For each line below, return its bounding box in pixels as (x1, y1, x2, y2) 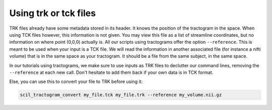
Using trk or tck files (9, 8, 96, 19)
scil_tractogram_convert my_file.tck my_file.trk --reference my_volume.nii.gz (20, 92, 222, 98)
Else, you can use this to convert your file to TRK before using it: (9, 78, 143, 85)
